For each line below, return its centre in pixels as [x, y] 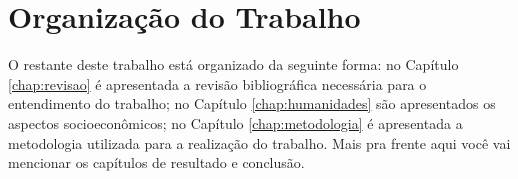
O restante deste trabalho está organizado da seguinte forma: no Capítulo [233, 64]
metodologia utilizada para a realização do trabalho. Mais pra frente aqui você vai [259, 142]
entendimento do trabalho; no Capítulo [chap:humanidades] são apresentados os [252, 103]
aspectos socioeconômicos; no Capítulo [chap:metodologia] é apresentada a [235, 122]
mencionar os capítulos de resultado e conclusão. [156, 162]
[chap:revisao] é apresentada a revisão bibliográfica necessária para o [217, 83]
